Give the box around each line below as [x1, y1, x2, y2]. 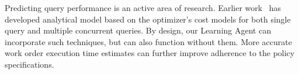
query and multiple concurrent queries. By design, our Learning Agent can [5, 24, 272, 36]
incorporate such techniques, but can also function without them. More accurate [5, 35, 292, 47]
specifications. [5, 58, 54, 70]
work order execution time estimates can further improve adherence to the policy [5, 47, 295, 59]
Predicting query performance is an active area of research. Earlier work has [5, 2, 281, 13]
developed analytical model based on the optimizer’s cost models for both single [5, 13, 291, 25]
